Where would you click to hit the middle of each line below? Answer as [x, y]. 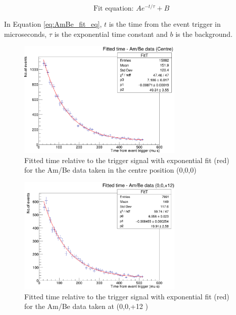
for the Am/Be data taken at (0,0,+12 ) [86, 306]
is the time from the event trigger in [165, 24]
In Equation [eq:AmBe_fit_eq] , [53, 24]
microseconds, [26, 34]
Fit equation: [113, 9]
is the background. [204, 34]
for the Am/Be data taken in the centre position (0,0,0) [110, 170]
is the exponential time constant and [111, 34]
